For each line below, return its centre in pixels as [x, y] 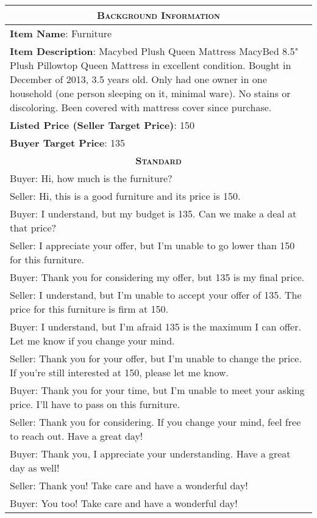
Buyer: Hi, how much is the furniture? [91, 178]
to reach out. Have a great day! [77, 436]
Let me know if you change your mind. [92, 341]
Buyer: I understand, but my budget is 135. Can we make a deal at [153, 213]
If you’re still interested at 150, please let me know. [119, 372]
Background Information [158, 15]
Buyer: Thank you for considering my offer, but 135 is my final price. [157, 277]
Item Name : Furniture [61, 33]
